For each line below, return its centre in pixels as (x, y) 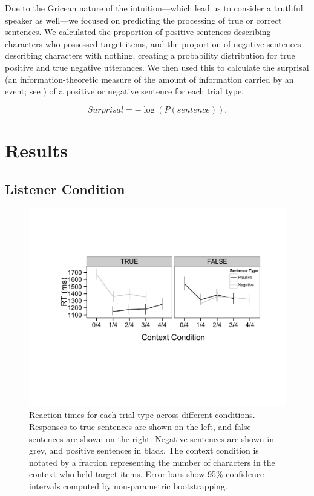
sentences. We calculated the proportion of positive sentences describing (138, 32)
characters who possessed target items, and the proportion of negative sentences (153, 43)
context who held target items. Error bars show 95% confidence (147, 474)
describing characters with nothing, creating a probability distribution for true (150, 55)
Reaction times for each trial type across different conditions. (142, 415)
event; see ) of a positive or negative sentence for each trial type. (125, 91)
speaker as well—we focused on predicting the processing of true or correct (143, 20)
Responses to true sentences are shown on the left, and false (140, 427)
